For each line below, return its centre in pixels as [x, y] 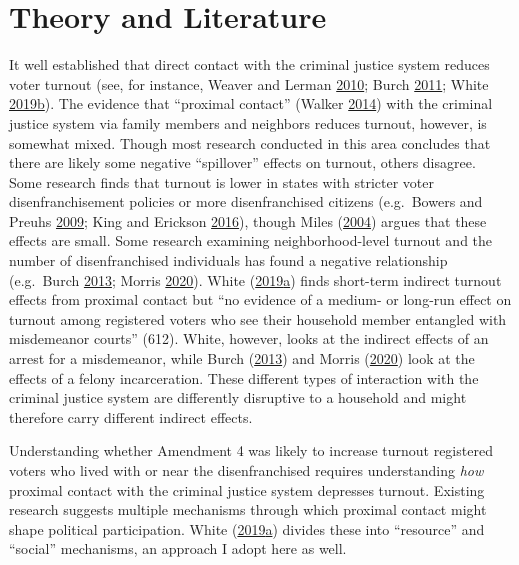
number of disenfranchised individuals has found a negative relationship [228, 260]
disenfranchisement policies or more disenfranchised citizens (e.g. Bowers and [246, 201]
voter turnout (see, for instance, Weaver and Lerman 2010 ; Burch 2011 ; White [249, 83]
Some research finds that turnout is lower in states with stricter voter [221, 181]
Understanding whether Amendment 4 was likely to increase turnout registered [251, 450]
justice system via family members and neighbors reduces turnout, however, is [248, 122]
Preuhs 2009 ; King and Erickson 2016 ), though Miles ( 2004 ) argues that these [248, 220]
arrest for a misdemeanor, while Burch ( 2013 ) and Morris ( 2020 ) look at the [242, 358]
